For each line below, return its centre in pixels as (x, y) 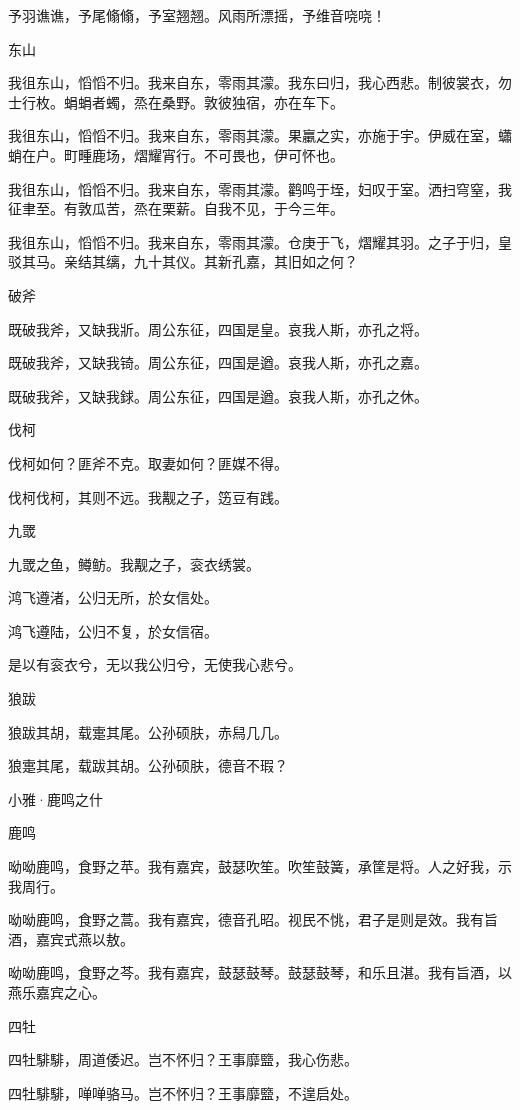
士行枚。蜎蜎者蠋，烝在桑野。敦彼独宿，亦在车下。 (176, 101)
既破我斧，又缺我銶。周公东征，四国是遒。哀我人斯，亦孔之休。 (218, 395)
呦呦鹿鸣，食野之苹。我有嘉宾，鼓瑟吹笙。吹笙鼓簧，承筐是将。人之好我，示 (260, 866)
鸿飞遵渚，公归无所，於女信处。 (113, 597)
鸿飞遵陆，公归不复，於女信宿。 (113, 630)
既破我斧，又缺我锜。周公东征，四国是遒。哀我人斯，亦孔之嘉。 (218, 362)
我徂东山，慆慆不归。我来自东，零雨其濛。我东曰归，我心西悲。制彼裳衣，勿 (260, 82)
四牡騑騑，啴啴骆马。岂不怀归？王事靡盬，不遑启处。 (183, 1092)
